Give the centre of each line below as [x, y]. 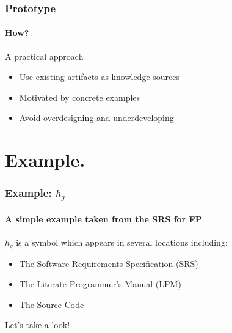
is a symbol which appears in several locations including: [122, 242]
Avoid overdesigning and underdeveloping [96, 118]
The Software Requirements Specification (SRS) [109, 263]
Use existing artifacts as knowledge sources [100, 77]
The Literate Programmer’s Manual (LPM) [100, 284]
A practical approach [44, 56]
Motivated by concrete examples [80, 97]
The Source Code [52, 304]
